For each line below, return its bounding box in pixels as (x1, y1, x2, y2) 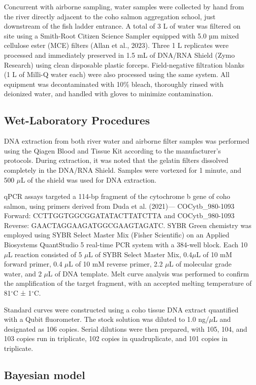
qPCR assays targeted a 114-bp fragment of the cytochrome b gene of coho (4, 191, 230, 201)
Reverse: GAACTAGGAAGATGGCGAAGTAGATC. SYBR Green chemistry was (4, 220, 252, 230)
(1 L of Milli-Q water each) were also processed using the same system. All (4, 69, 230, 79)
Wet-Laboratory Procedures (4, 113, 150, 128)
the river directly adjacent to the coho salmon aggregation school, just (4, 11, 216, 21)
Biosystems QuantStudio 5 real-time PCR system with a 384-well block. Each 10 (4, 239, 248, 250)
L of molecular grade (169, 259, 232, 269)
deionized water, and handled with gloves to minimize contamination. (4, 88, 214, 99)
